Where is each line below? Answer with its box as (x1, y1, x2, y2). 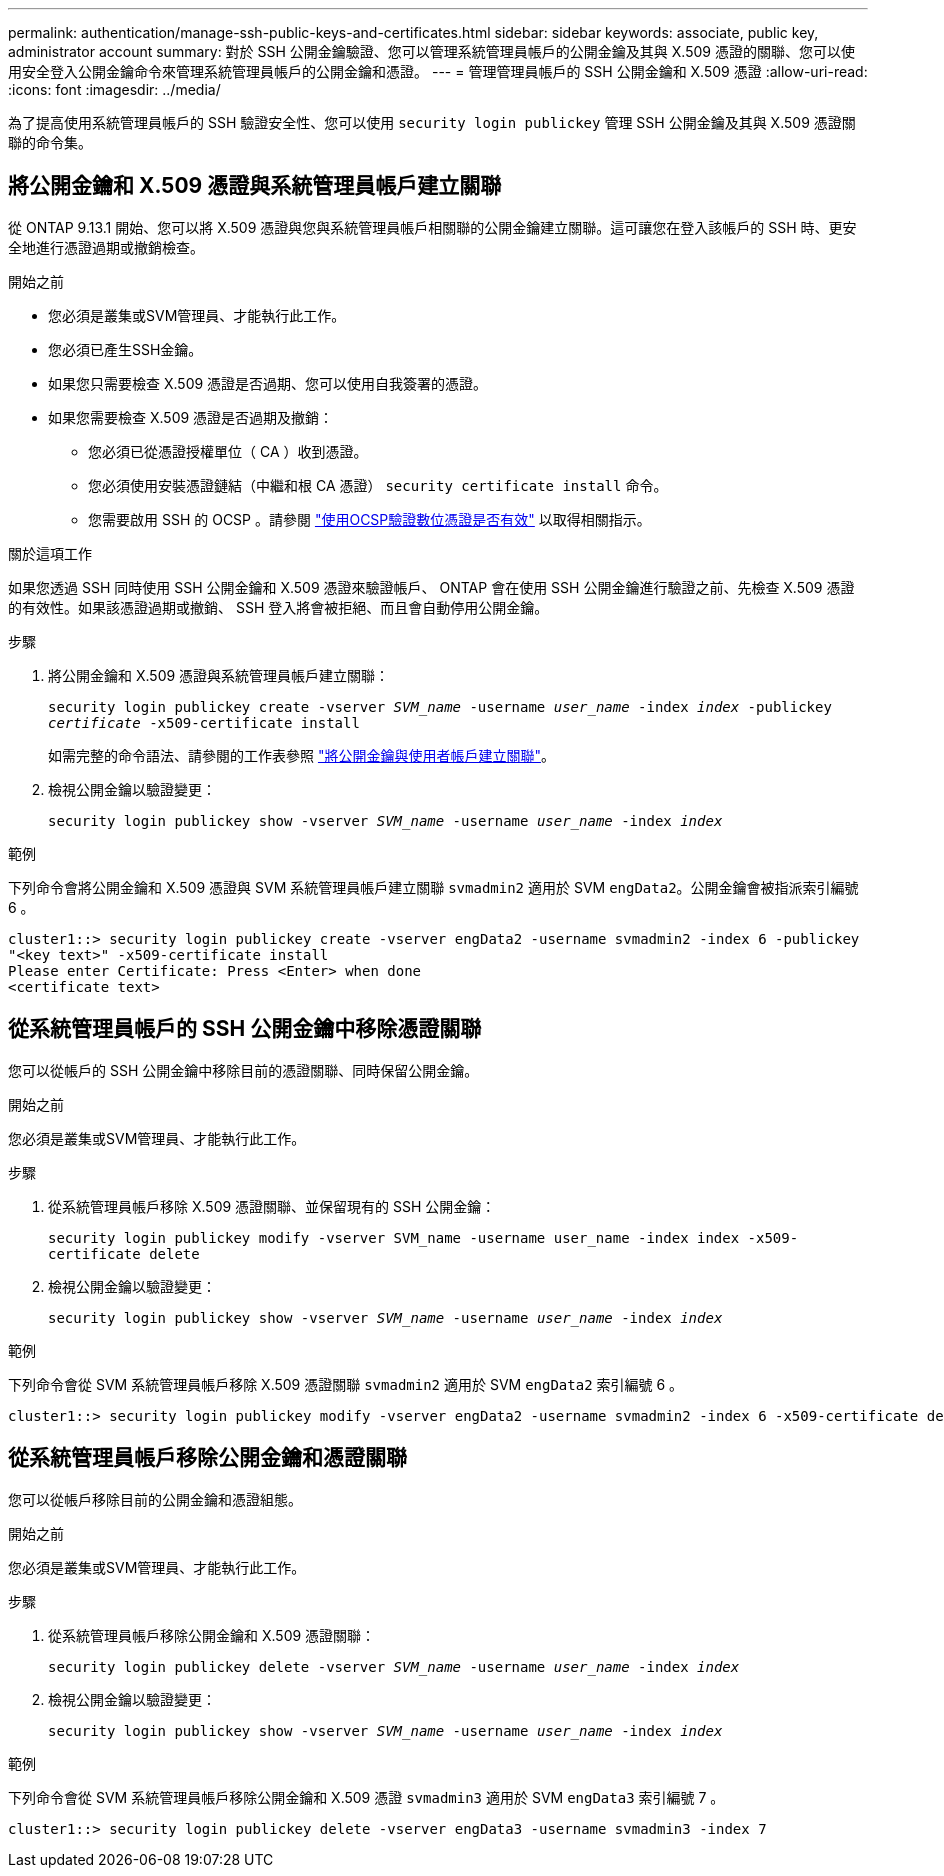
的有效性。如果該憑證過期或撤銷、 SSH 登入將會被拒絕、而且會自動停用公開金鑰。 (8, 598, 549, 616)
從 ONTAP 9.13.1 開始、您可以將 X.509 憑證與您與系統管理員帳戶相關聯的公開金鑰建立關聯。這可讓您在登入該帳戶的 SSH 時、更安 (8, 218, 857, 236)
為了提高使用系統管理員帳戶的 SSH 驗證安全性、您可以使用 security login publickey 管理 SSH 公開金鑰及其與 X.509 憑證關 (8, 114, 856, 131)
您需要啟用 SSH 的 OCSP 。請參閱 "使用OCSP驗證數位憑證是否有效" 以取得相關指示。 (88, 510, 651, 528)
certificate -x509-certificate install (48, 714, 360, 731)
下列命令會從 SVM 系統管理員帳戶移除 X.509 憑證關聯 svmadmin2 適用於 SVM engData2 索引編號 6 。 (8, 1375, 684, 1393)
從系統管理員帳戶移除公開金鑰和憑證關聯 (8, 1445, 407, 1471)
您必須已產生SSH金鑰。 (48, 340, 203, 358)
